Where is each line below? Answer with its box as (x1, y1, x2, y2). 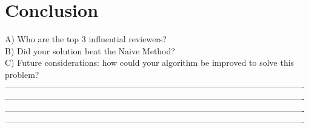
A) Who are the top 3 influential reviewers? (5, 33, 167, 45)
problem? (5, 68, 39, 80)
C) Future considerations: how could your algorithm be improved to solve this (5, 56, 294, 69)
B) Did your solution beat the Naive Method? (5, 44, 175, 57)
